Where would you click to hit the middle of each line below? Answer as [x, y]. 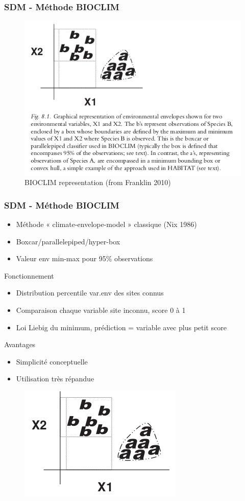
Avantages [20, 344]
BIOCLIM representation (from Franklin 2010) [98, 182]
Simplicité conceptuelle [52, 361]
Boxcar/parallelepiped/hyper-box [68, 241]
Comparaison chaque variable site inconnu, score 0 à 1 [101, 310]
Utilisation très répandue [55, 379]
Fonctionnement [29, 275]
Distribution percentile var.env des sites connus [90, 293]
